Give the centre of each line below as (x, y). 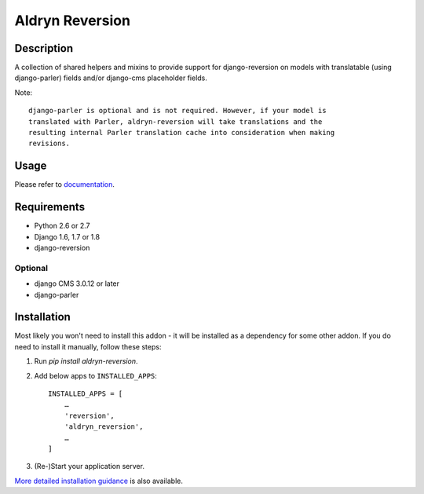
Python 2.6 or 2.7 (62, 226)
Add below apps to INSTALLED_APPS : (95, 375)
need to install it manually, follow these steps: (88, 346)
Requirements (50, 207)
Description (44, 48)
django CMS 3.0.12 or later (77, 284)
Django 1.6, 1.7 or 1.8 (67, 236)
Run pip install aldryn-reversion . (86, 361)
